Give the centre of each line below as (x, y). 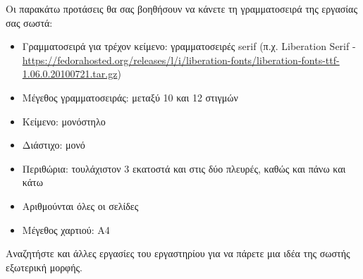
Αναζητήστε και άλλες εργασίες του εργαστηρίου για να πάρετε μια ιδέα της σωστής (178, 253)
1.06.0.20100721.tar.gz (70, 74)
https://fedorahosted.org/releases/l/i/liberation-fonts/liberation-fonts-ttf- (181, 60)
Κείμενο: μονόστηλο (64, 121)
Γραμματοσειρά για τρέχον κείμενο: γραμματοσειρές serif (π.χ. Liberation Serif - (189, 46)
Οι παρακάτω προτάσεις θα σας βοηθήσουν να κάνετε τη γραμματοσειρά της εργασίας (181, 8)
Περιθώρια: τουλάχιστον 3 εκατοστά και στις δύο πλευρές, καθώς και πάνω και (184, 168)
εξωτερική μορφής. (44, 267)
